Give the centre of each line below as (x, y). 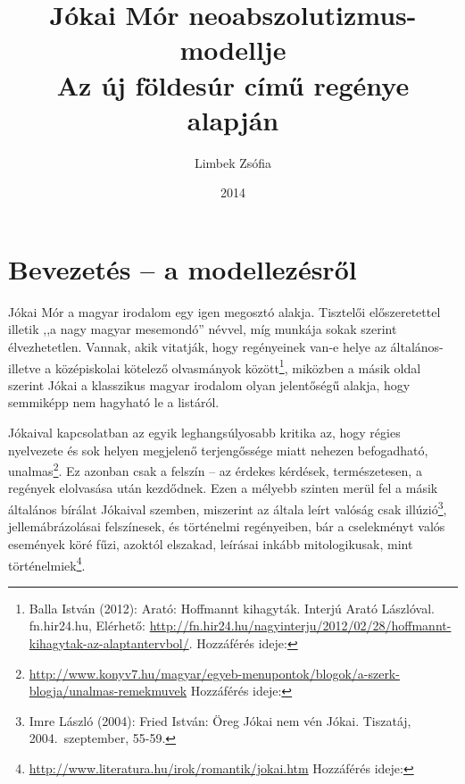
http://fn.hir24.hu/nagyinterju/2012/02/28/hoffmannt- (300, 626)
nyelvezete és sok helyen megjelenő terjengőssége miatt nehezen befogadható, (218, 450)
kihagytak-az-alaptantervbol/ (109, 642)
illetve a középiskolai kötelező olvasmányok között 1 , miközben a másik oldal (215, 366)
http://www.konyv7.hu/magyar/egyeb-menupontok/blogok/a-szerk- (214, 673)
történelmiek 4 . (47, 563)
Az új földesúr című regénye (233, 84)
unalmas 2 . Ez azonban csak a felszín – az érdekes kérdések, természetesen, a (215, 469)
